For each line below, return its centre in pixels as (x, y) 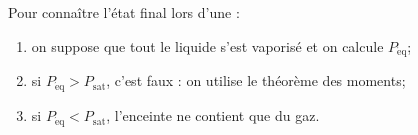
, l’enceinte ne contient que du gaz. (213, 115)
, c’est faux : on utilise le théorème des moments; (256, 80)
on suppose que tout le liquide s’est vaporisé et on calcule (207, 45)
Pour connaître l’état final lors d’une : (124, 12)
